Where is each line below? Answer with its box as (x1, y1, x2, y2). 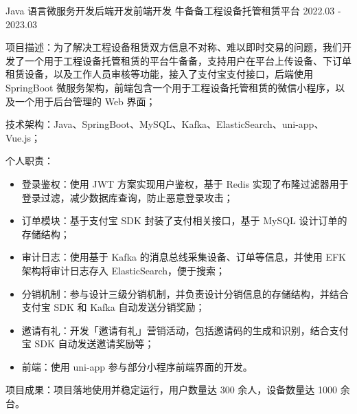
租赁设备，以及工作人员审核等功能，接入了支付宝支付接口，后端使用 (5, 67, 313, 81)
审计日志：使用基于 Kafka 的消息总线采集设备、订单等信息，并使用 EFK (21, 250, 346, 264)
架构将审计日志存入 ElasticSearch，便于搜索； (21, 263, 226, 277)
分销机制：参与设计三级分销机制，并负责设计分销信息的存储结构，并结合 (21, 286, 349, 301)
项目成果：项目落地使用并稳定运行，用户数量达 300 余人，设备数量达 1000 (5, 382, 337, 397)
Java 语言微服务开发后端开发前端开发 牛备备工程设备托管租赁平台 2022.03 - (5, 3, 341, 17)
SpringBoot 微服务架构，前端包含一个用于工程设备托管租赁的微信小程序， (5, 80, 336, 94)
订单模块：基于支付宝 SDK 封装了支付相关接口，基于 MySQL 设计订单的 (21, 213, 347, 228)
